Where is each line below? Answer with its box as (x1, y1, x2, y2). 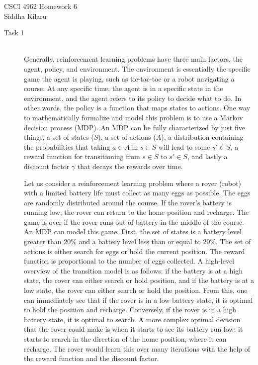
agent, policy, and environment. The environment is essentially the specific (24, 63, 251, 74)
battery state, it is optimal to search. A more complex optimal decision (24, 314, 241, 324)
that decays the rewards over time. (77, 161, 183, 171)
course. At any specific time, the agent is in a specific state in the (24, 83, 223, 93)
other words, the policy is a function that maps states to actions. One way (24, 102, 251, 113)
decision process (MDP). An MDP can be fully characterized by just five (24, 122, 245, 132)
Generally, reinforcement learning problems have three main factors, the (24, 54, 243, 64)
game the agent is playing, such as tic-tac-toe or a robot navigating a (24, 73, 235, 84)
